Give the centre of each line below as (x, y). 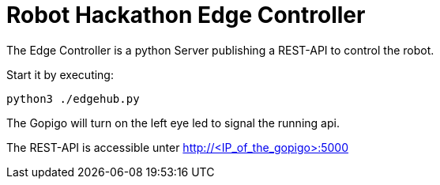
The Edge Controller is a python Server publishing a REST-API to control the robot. (220, 50)
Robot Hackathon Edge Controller (186, 15)
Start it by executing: (60, 74)
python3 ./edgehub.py (73, 98)
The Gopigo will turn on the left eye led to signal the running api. (173, 123)
